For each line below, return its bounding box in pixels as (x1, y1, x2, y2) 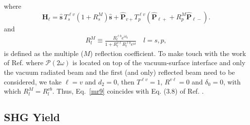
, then (117, 76, 134, 86)
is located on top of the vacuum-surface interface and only (72, 57, 246, 68)
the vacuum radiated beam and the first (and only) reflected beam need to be (4, 67, 235, 77)
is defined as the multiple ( (4, 48, 83, 58)
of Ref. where (4, 57, 44, 68)
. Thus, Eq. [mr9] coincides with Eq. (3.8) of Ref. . (52, 86, 204, 96)
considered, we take (4, 76, 62, 86)
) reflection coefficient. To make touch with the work (90, 48, 246, 58)
